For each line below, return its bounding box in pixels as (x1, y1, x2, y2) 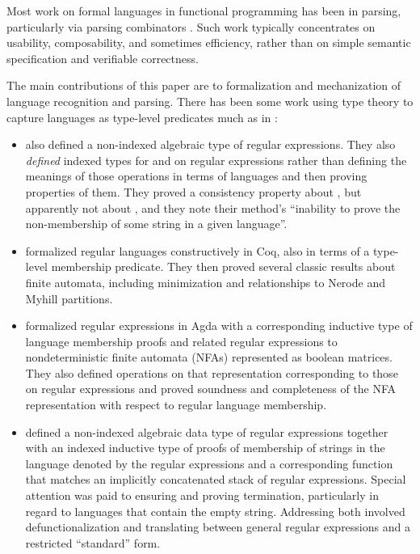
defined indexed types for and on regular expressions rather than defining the (25, 151, 407, 168)
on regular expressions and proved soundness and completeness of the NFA (25, 380, 397, 397)
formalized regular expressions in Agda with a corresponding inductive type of (25, 317, 413, 334)
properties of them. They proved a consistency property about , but (25, 183, 362, 200)
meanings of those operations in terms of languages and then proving (25, 167, 367, 184)
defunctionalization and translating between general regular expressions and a (25, 518, 410, 535)
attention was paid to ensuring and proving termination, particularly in (25, 487, 379, 504)
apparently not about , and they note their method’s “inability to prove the (25, 199, 401, 216)
